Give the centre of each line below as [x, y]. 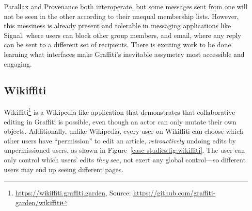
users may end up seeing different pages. [64, 169]
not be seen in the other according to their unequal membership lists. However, [121, 16]
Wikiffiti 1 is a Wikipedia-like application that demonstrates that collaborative [119, 111]
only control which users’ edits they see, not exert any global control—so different [125, 159]
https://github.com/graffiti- [174, 193]
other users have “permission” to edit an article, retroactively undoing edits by [120, 140]
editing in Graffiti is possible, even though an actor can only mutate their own [120, 121]
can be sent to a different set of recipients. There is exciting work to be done [118, 44]
